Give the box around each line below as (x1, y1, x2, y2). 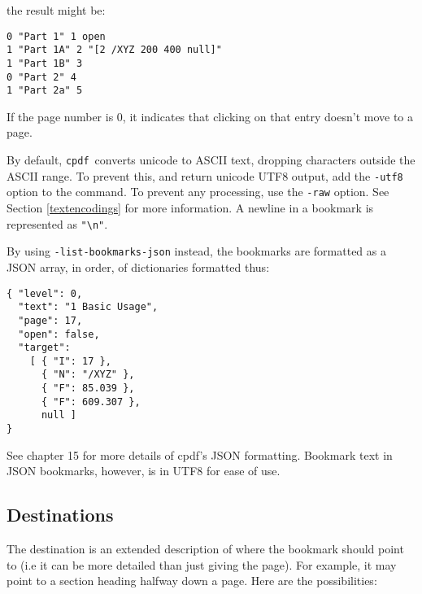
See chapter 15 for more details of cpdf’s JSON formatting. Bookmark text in (7, 446, 393, 463)
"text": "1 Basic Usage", (18, 301, 159, 313)
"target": (18, 342, 71, 354)
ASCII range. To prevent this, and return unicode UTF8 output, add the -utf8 (7, 167, 403, 184)
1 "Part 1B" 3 (7, 57, 83, 69)
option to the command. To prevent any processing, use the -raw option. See (7, 183, 389, 200)
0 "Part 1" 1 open (7, 30, 106, 42)
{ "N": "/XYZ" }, (41, 369, 135, 381)
